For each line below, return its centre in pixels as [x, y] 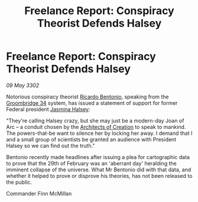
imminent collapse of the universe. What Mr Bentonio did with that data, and [99, 170]
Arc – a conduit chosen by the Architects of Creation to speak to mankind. [96, 127]
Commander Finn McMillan [39, 193]
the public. [19, 182]
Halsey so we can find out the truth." [51, 145]
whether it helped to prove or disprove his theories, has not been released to [99, 175]
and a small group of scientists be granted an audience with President [91, 139]
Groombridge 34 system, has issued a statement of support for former [92, 103]
